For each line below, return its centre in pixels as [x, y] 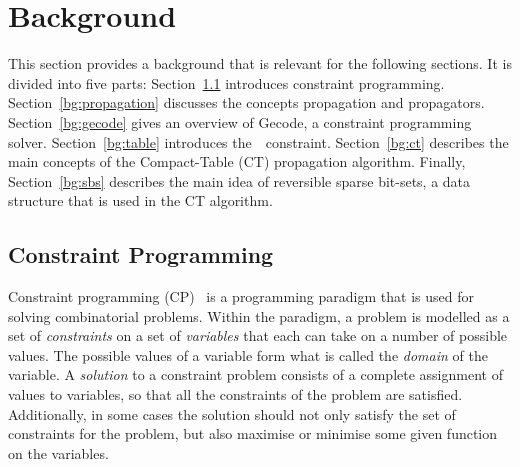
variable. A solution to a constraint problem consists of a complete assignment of [255, 374]
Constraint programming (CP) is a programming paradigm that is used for [241, 296]
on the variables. [58, 452]
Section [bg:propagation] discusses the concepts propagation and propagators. [246, 102]
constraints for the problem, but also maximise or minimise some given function [253, 433]
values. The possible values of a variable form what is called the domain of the [248, 354]
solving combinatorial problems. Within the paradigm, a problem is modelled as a [259, 315]
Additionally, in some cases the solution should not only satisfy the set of [232, 413]
